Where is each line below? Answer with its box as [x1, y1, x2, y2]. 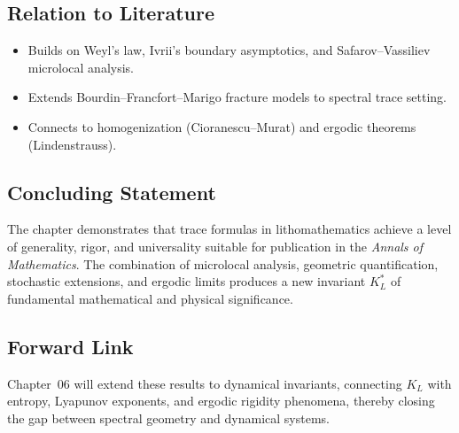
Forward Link [7, 332, 134, 360]
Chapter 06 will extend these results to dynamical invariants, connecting [7, 374, 402, 392]
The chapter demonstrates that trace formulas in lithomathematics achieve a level [7, 220, 452, 238]
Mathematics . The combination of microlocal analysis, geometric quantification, [7, 254, 439, 273]
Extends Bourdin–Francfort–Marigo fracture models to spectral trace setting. [27, 88, 447, 106]
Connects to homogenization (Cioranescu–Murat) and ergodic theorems [27, 117, 416, 135]
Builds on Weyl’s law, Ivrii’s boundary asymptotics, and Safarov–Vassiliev [27, 41, 431, 59]
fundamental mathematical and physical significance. [7, 289, 293, 307]
